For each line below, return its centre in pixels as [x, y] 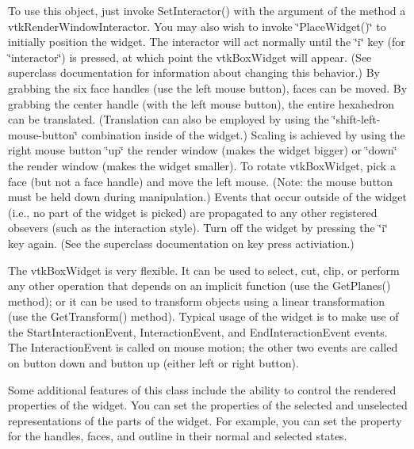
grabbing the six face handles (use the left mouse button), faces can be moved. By [208, 88]
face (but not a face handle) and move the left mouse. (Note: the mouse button [201, 181]
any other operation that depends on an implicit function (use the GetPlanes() [199, 285]
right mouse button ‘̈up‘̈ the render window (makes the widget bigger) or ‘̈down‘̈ [203, 150]
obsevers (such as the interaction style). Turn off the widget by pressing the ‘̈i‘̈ [198, 228]
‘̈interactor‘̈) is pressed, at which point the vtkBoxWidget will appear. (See [190, 57]
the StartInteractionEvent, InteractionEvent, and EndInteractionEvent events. [198, 331]
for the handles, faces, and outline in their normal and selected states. [178, 436]
